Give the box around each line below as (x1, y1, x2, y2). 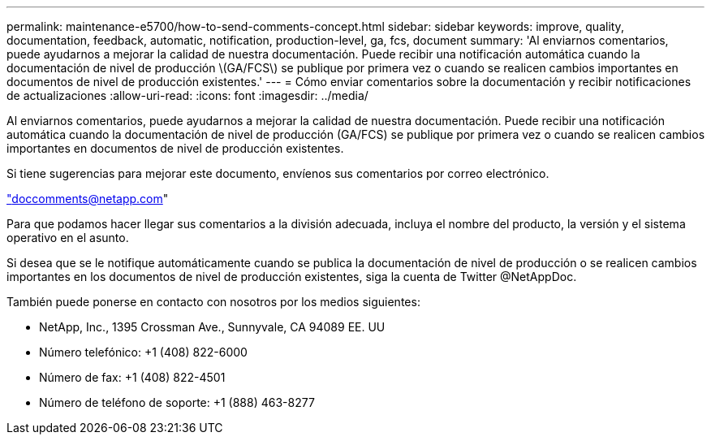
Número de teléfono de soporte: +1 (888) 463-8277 (39, 396, 315, 409)
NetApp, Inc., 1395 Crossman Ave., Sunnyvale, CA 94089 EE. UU (39, 320, 386, 334)
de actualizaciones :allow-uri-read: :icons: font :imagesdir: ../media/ (6, 89, 368, 102)
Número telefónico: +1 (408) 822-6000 (39, 345, 248, 359)
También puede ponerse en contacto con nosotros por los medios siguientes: (6, 295, 420, 309)
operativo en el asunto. (6, 231, 129, 244)
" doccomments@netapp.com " (6, 192, 169, 205)
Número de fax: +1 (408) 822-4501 (39, 370, 226, 384)
